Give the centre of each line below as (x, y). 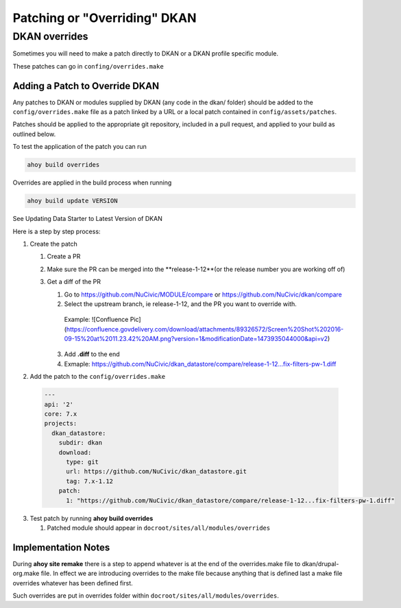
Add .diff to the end (92, 354)
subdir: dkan (81, 443)
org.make (26, 574)
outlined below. (34, 134)
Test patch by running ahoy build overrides (92, 518)
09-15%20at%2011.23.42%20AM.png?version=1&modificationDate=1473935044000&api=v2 (196, 339)
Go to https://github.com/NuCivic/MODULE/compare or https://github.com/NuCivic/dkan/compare (203, 294)
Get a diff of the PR (74, 282)
